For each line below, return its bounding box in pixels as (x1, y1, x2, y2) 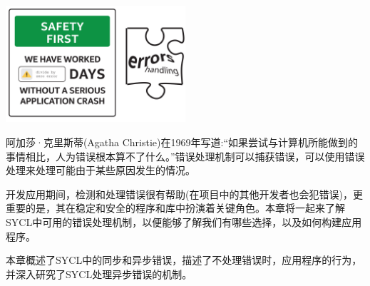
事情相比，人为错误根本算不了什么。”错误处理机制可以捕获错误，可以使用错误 (6, 148, 365, 163)
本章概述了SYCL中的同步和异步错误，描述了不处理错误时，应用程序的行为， (6, 252, 362, 267)
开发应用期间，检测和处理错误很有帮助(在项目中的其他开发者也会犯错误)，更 (6, 186, 363, 201)
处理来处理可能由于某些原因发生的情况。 (6, 163, 195, 178)
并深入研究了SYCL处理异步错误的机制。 (6, 266, 192, 281)
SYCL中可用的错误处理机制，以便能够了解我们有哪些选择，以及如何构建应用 (6, 214, 362, 229)
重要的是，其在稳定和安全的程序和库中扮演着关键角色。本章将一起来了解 (6, 200, 345, 215)
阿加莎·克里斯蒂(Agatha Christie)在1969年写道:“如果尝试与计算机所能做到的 (6, 135, 359, 149)
